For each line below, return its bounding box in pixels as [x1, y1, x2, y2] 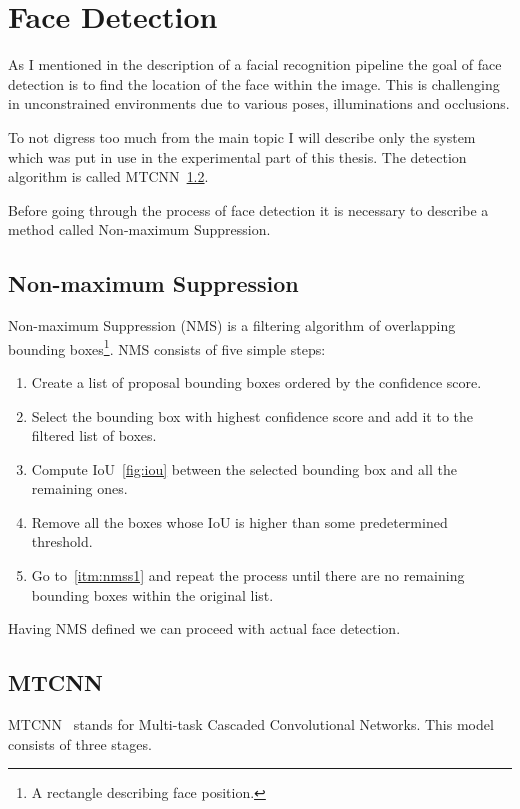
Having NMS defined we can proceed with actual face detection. [8, 618, 401, 639]
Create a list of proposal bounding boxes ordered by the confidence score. [31, 371, 482, 392]
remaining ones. [31, 478, 128, 499]
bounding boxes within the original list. [31, 584, 274, 605]
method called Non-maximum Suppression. [8, 219, 271, 240]
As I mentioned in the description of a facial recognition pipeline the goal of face [8, 54, 502, 75]
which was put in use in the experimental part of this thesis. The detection [8, 146, 467, 167]
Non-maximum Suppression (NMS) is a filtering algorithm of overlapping [8, 315, 456, 336]
